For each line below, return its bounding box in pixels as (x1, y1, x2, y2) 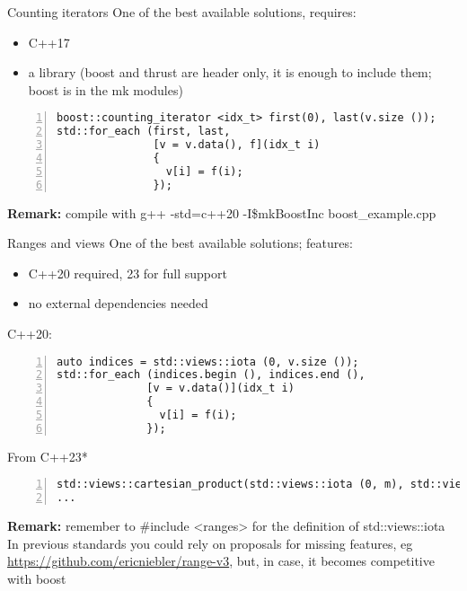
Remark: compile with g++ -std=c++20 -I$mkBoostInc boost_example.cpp (7, 203, 436, 222)
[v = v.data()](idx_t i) (146, 382, 295, 395)
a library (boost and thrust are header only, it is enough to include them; (28, 63, 432, 82)
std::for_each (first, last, (57, 125, 231, 138)
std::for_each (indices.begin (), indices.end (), (57, 368, 366, 382)
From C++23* (7, 446, 88, 465)
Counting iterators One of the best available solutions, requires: (7, 3, 357, 21)
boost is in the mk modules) (28, 80, 183, 99)
